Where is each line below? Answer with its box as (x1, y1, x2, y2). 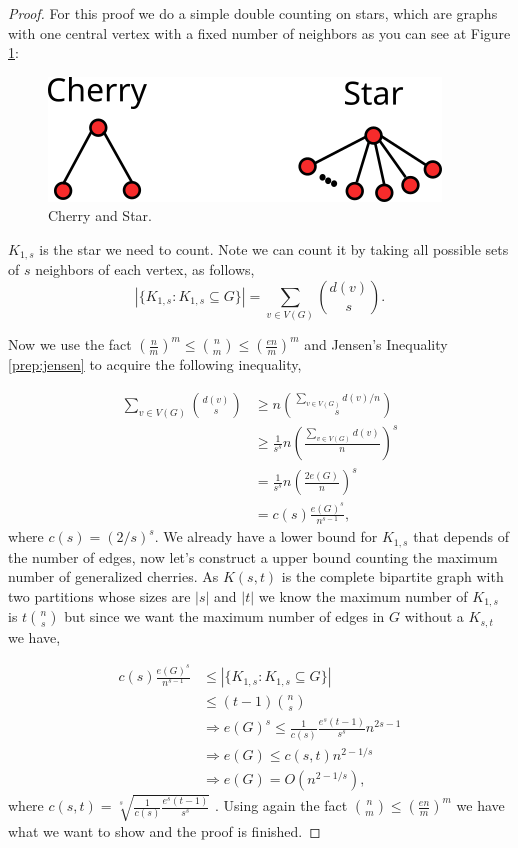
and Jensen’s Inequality (304, 334, 448, 355)
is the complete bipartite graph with (281, 566, 504, 587)
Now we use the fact (8, 334, 132, 355)
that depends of (413, 526, 509, 547)
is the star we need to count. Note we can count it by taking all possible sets (39, 238, 509, 259)
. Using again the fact (214, 795, 348, 816)
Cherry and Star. (48, 205, 152, 226)
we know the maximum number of (258, 585, 468, 606)
